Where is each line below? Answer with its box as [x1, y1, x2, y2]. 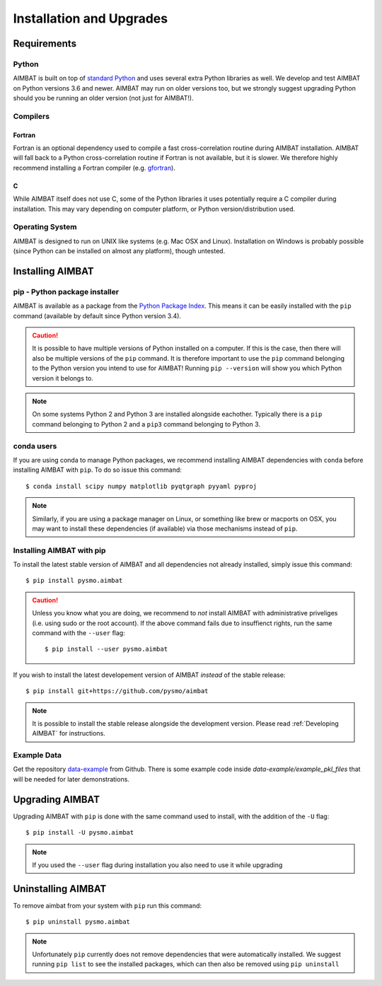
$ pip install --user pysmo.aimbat [45, 645, 168, 654]
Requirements [13, 37, 77, 50]
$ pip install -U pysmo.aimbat [25, 828, 134, 837]
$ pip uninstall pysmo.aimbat [25, 918, 131, 926]
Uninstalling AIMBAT [13, 883, 107, 895]
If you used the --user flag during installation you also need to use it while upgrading [32, 860, 283, 869]
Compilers [13, 111, 50, 121]
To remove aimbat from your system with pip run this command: [13, 901, 202, 910]
